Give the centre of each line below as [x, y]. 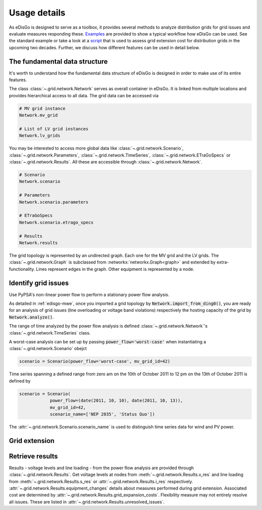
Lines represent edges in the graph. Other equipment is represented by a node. [115, 269]
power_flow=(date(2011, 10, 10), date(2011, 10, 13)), [116, 401]
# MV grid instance [42, 108]
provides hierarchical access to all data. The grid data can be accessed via [84, 95]
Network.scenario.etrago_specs [57, 222]
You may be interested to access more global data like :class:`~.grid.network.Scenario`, [96, 148]
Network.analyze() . [32, 317]
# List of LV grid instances [54, 129]
